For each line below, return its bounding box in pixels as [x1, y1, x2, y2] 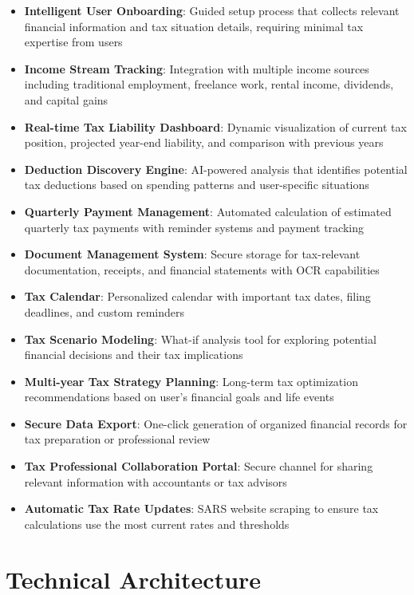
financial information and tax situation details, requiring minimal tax [24, 18, 364, 34]
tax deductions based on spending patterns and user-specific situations [24, 176, 369, 193]
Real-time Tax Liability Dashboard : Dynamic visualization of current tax [24, 118, 407, 135]
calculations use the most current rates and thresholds [24, 515, 290, 532]
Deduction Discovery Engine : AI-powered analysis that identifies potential [24, 160, 408, 177]
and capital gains [24, 91, 108, 108]
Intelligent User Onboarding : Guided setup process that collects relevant [24, 2, 400, 18]
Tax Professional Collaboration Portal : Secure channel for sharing [24, 458, 373, 475]
